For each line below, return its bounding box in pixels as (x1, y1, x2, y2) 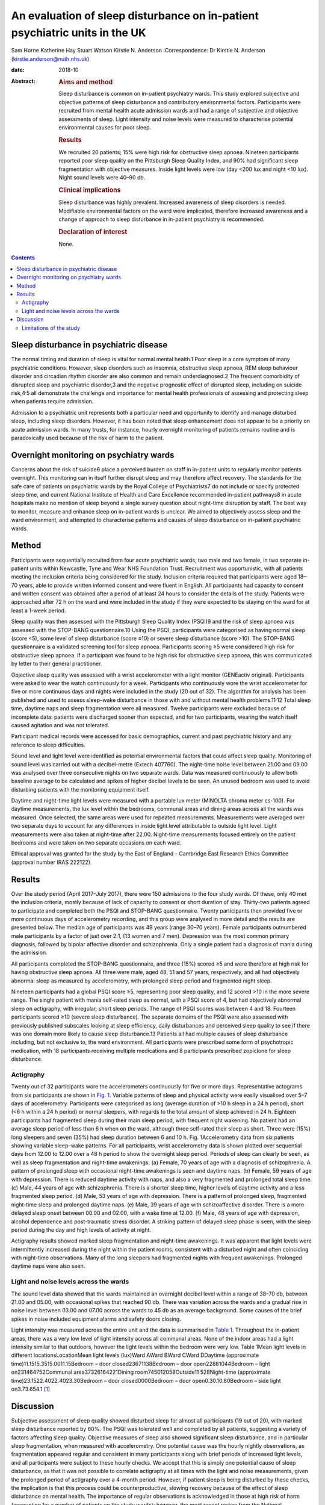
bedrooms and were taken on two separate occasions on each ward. (11, 839, 182, 846)
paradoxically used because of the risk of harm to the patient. (11, 434, 164, 441)
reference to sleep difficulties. (11, 741, 85, 748)
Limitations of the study (22, 324, 81, 331)
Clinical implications (58, 185, 121, 194)
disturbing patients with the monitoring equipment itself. (11, 786, 150, 793)
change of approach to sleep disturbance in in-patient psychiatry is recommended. (58, 216, 265, 223)
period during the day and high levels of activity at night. (11, 1226, 152, 1233)
